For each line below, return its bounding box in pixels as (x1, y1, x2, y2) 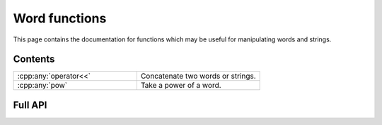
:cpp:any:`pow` (17, 81, 68, 91)
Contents (13, 53, 55, 65)
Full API (13, 99, 47, 111)
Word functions (13, 11, 107, 26)
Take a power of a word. (140, 81, 222, 91)
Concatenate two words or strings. (140, 71, 256, 81)
